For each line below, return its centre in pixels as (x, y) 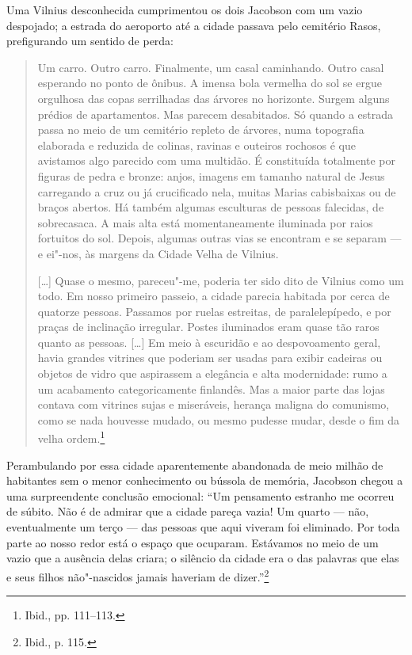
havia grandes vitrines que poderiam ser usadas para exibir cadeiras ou (210, 358)
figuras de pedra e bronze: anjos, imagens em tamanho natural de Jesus (211, 175)
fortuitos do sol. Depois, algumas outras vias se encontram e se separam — (219, 238)
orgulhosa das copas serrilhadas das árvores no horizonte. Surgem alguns (214, 98)
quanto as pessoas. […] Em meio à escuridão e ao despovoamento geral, (209, 342)
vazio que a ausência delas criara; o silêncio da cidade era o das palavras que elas (203, 558)
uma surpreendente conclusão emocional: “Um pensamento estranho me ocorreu (200, 495)
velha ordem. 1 (71, 437)
